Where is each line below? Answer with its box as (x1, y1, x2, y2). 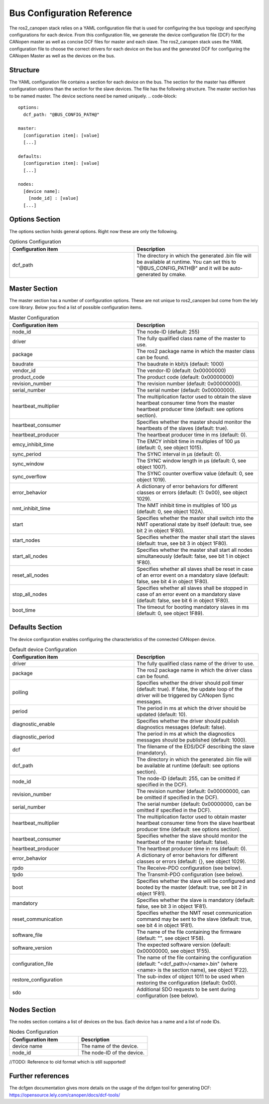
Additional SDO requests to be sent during (136, 986, 236, 993)
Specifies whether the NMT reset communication (136, 909, 252, 916)
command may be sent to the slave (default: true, (136, 916, 252, 923)
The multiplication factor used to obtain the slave (136, 393, 252, 400)
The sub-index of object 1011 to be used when (136, 973, 245, 980)
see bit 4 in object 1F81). (136, 922, 194, 929)
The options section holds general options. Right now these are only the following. (9, 228, 178, 234)
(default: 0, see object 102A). (136, 508, 205, 515)
